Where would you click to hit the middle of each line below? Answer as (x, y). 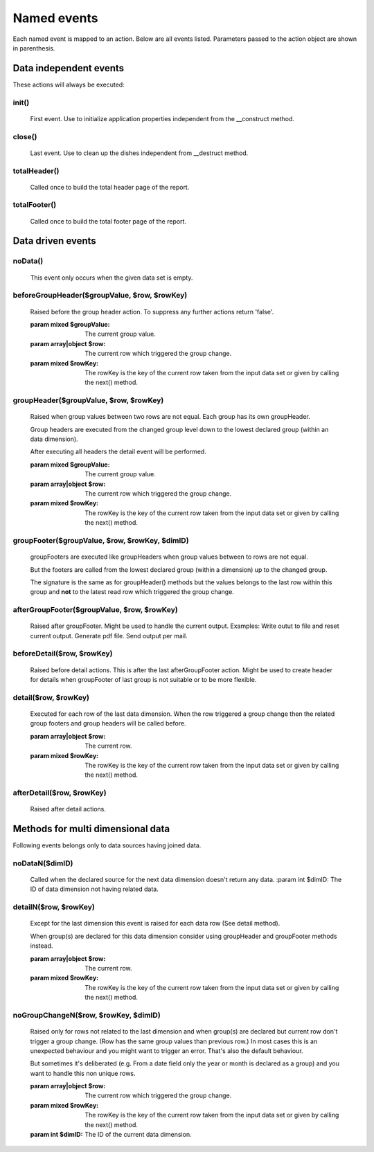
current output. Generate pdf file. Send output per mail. (109, 636)
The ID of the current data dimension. (138, 1135)
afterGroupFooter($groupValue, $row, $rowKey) (95, 610)
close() (25, 136)
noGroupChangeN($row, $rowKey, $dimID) (87, 1015)
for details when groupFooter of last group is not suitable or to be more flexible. (143, 679)
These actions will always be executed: (69, 84)
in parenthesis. (34, 48)
